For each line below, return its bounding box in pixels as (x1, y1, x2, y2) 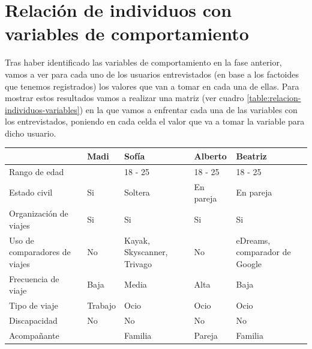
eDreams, (236, 233, 271, 246)
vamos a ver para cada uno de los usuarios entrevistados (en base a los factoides (5, 67, 299, 80)
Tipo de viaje (9, 299, 58, 311)
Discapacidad (9, 313, 58, 326)
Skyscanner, (124, 246, 168, 258)
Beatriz (236, 149, 267, 162)
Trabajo (87, 299, 116, 311)
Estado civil (9, 186, 53, 199)
